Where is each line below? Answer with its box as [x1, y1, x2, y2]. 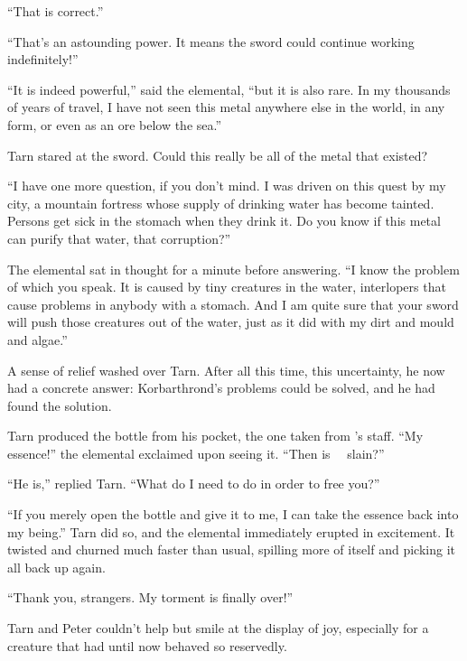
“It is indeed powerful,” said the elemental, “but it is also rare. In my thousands [7, 79, 451, 98]
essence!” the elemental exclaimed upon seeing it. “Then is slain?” [7, 443, 385, 462]
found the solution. [7, 396, 112, 414]
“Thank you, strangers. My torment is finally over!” [7, 588, 294, 607]
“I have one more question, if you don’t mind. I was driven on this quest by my [7, 176, 446, 195]
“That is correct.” [7, 2, 104, 20]
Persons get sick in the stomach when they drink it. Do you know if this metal [7, 211, 441, 230]
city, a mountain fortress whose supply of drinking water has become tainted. [7, 193, 434, 212]
